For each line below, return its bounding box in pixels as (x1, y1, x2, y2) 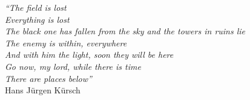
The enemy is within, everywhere (5, 36, 127, 49)
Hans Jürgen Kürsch (5, 84, 81, 96)
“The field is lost (5, 1, 67, 13)
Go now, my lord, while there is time (5, 60, 141, 72)
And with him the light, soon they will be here (5, 48, 174, 61)
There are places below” (5, 72, 92, 84)
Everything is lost (5, 13, 70, 25)
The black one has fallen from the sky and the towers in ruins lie (5, 25, 246, 37)
